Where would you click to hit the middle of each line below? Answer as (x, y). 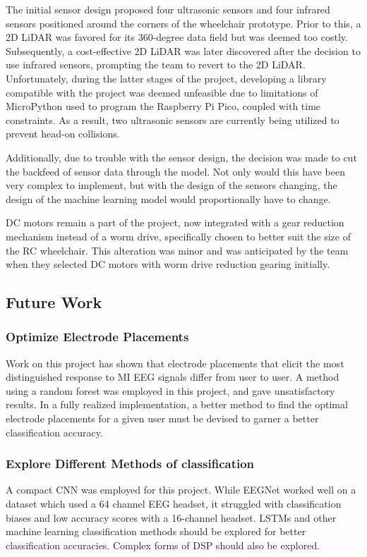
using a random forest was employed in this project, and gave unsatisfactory (170, 390)
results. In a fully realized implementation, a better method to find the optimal (177, 404)
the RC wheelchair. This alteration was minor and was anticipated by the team (177, 250)
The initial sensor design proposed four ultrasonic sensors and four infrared (168, 9)
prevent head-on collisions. (63, 134)
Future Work (54, 302)
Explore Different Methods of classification (130, 464)
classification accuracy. (54, 432)
